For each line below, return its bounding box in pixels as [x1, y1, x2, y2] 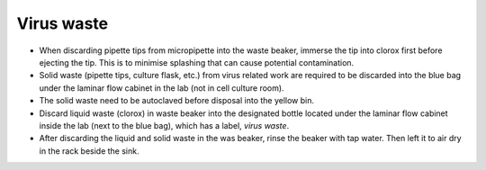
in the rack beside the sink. [39, 145, 139, 157]
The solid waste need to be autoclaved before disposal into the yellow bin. [39, 95, 315, 106]
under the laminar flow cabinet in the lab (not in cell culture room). [39, 82, 284, 94]
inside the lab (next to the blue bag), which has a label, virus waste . [39, 120, 290, 130]
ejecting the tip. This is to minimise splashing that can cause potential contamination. [39, 57, 355, 67]
